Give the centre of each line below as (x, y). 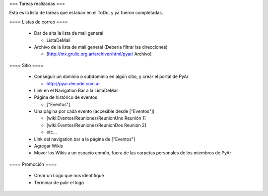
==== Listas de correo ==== (38, 22)
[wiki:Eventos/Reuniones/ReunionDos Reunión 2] (96, 125)
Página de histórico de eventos (66, 97)
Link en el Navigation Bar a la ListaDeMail (76, 90)
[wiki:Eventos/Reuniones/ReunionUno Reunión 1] (96, 118)
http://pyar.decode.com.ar (73, 83)
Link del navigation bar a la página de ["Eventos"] (85, 139)
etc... (52, 132)
